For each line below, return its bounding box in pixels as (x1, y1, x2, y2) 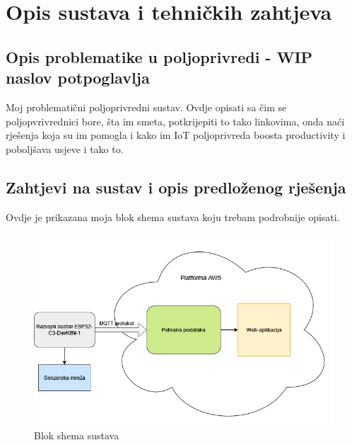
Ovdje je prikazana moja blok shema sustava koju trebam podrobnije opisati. (6, 209, 340, 224)
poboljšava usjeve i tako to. (6, 141, 124, 156)
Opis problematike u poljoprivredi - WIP (6, 45, 313, 67)
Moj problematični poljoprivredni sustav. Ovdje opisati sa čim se (6, 99, 287, 114)
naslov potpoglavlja (6, 67, 150, 89)
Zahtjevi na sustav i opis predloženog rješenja (6, 176, 346, 198)
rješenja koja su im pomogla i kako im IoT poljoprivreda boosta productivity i (6, 128, 346, 142)
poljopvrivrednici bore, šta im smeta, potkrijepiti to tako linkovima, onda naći (6, 113, 345, 128)
